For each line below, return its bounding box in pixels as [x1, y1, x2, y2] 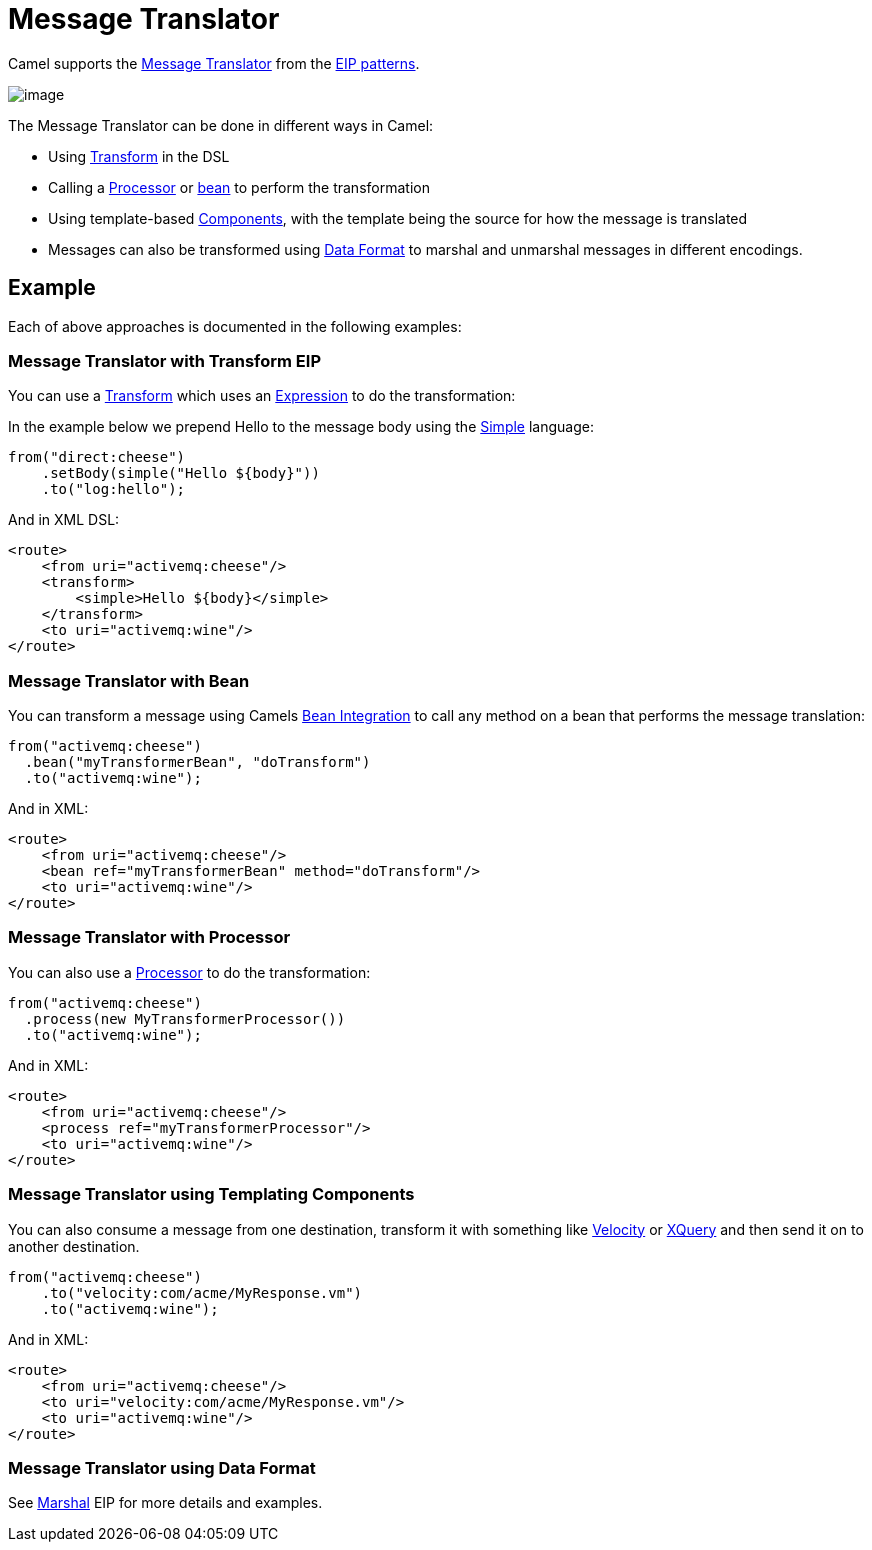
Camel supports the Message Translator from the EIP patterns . [8, 54, 420, 72]
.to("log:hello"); [41, 481, 186, 498]
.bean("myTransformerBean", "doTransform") [24, 754, 371, 771]
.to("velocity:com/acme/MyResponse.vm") [41, 1284, 363, 1301]
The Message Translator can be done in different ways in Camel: [8, 116, 434, 134]
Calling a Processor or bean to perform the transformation [48, 178, 430, 196]
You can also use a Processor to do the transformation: [8, 963, 371, 981]
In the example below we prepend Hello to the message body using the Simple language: [8, 418, 594, 436]
